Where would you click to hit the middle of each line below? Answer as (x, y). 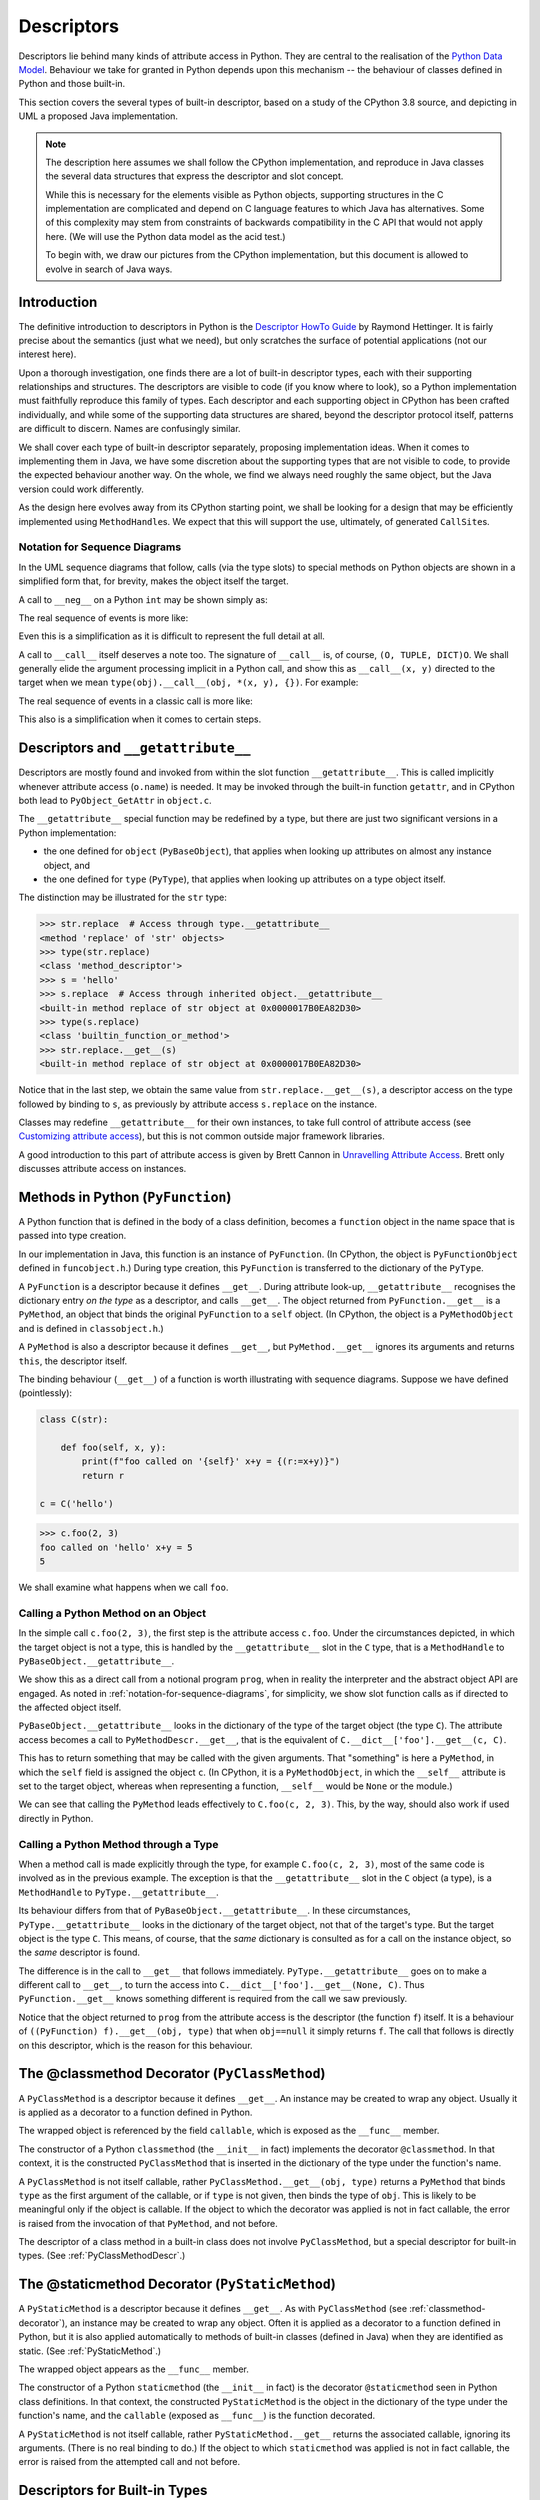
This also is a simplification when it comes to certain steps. (140, 719)
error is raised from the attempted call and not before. (129, 2462)
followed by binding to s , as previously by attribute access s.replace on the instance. (197, 1104)
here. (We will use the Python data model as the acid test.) (165, 236)
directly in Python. (56, 1818)
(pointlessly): (45, 1393)
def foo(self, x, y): (113, 1448)
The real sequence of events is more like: (103, 617)
